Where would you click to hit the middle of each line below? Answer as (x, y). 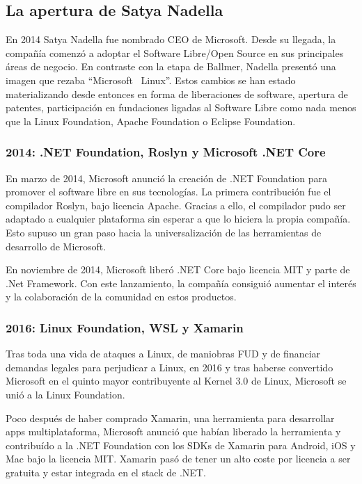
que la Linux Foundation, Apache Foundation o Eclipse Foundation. (151, 121)
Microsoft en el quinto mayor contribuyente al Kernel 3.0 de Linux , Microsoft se (176, 381)
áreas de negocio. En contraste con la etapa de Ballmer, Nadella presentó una (171, 66)
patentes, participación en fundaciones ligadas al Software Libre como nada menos (181, 107)
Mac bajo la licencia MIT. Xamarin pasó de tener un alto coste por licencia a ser (178, 459)
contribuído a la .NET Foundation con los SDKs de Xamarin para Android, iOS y (181, 445)
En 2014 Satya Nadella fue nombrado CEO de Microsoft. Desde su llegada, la (171, 39)
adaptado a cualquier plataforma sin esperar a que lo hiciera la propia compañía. (178, 219)
